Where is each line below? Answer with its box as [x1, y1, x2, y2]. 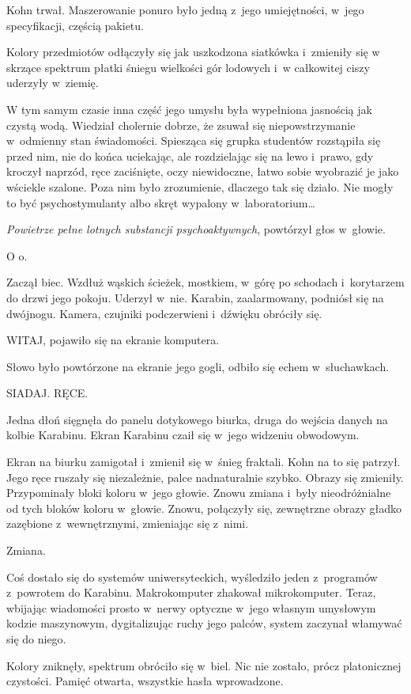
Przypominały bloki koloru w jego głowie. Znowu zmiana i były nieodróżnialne [6, 484, 391, 501]
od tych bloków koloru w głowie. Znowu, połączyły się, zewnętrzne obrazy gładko [6, 499, 402, 516]
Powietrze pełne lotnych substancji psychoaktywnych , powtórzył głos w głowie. [6, 221, 386, 237]
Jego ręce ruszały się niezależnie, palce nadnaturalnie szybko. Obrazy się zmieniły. [6, 468, 404, 485]
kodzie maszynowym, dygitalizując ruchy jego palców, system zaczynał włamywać [6, 615, 402, 631]
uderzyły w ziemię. [6, 74, 99, 91]
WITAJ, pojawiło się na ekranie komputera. [6, 332, 220, 348]
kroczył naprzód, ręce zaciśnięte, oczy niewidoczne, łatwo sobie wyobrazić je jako [6, 163, 399, 180]
